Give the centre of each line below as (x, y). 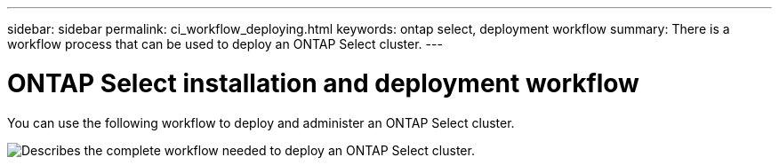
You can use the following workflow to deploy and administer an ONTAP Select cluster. (261, 122)
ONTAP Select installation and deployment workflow (323, 83)
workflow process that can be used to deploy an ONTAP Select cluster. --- (225, 44)
